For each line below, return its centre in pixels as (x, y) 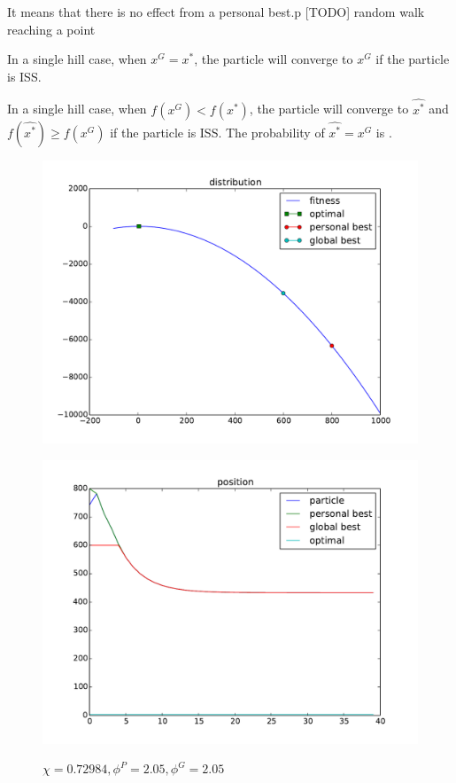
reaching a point (51, 29)
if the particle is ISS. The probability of (217, 132)
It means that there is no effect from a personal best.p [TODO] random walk (216, 12)
